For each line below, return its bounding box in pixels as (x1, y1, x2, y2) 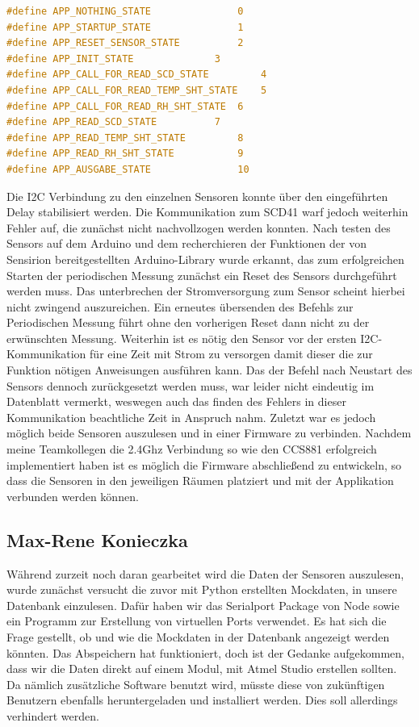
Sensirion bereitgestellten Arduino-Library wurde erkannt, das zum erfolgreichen (6, 250, 404, 267)
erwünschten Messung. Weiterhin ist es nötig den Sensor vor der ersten (6, 329, 357, 346)
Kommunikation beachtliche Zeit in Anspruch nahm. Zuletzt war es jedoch (6, 408, 376, 425)
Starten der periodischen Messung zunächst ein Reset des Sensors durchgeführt (6, 266, 397, 283)
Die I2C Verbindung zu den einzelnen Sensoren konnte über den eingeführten (6, 187, 388, 204)
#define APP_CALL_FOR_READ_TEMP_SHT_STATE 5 (6, 84, 267, 96)
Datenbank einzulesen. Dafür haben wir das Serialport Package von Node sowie (6, 596, 400, 613)
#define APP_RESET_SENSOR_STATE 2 (6, 37, 244, 49)
